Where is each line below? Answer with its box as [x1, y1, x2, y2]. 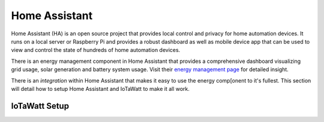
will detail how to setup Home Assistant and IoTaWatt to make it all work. [11, 85, 190, 92]
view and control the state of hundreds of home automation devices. [11, 47, 181, 54]
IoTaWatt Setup [11, 100, 69, 111]
